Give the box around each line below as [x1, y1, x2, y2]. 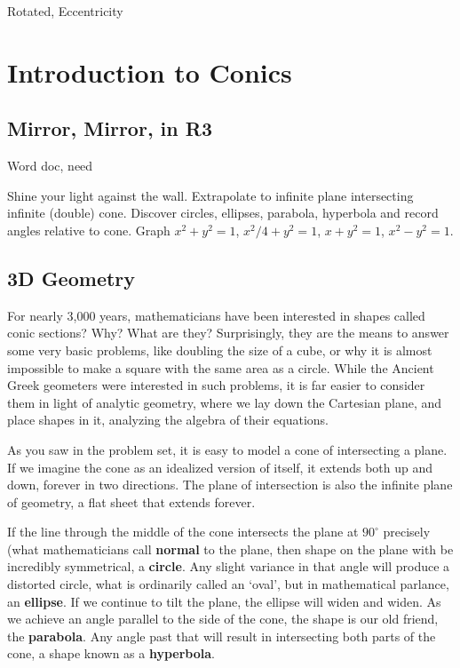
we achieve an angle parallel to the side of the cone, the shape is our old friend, [7, 609, 439, 628]
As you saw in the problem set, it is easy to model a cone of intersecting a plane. [7, 440, 448, 458]
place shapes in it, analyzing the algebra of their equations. [7, 410, 329, 429]
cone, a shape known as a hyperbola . [7, 644, 216, 663]
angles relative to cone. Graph [7, 220, 171, 239]
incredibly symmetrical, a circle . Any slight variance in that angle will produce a [7, 557, 450, 576]
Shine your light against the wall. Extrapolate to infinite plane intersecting [7, 186, 414, 204]
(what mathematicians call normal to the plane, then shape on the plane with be [7, 539, 454, 558]
